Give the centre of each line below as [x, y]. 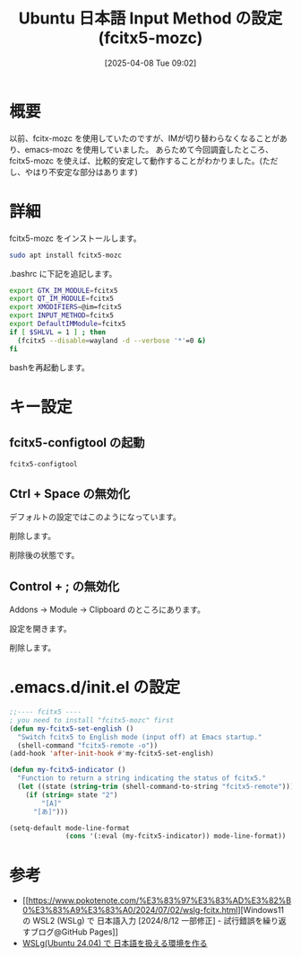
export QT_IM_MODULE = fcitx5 [62, 299]
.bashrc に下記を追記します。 [63, 273]
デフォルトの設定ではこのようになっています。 [95, 517]
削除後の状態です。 [44, 555]
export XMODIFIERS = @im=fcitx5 [66, 307]
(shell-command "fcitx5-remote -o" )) [88, 745]
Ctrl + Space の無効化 [70, 494]
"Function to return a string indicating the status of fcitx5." [142, 778]
